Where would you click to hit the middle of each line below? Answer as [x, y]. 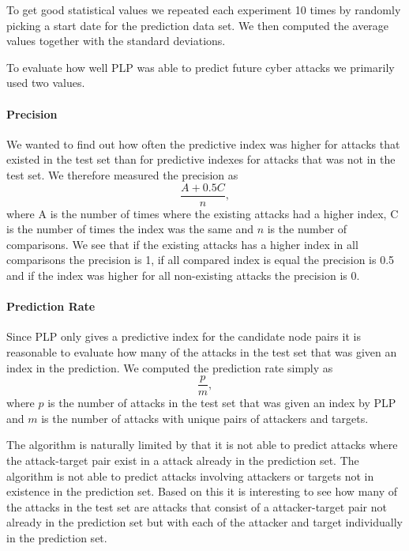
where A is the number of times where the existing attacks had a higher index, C [203, 213]
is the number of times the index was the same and [130, 229]
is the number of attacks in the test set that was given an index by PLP [222, 403]
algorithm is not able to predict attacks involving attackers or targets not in [190, 476]
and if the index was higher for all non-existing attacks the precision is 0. [183, 275]
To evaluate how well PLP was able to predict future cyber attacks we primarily [201, 67]
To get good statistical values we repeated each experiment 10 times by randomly [204, 9]
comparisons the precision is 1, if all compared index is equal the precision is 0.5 [201, 260]
